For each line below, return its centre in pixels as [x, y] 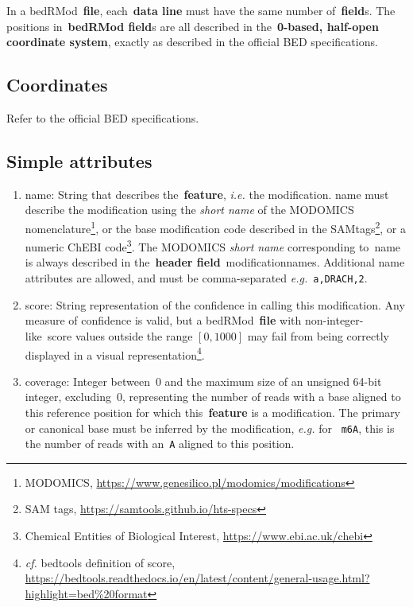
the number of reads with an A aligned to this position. [160, 444]
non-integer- [334, 320]
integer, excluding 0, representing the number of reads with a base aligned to [213, 397]
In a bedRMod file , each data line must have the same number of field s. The [201, 10]
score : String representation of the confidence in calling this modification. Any [215, 304]
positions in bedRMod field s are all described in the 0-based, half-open [193, 26]
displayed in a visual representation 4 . [115, 353]
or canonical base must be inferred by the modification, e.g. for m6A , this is [210, 428]
